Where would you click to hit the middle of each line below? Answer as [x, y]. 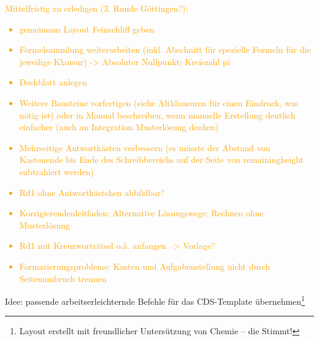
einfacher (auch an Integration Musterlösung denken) [119, 127]
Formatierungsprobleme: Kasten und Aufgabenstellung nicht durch [145, 266]
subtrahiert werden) [56, 171]
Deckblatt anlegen [53, 82]
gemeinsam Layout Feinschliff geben [87, 29]
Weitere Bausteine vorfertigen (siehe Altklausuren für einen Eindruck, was [159, 102]
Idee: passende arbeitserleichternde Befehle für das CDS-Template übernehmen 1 [155, 300]
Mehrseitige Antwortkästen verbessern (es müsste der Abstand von [145, 147]
